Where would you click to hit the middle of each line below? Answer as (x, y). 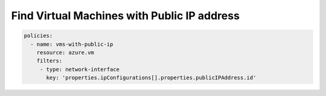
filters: (50, 61)
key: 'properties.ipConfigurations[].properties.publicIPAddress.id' (151, 78)
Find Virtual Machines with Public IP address (125, 16)
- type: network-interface (80, 69)
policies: (38, 36)
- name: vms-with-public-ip (72, 44)
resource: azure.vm (66, 52)
